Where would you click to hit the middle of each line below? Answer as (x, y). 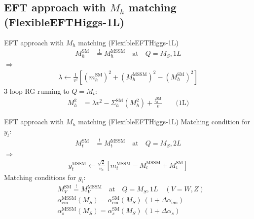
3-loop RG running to (37, 91)
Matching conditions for (40, 177)
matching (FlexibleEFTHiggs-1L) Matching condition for (164, 122)
